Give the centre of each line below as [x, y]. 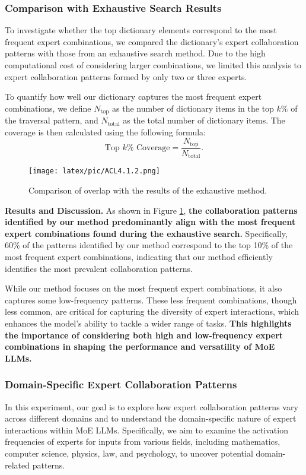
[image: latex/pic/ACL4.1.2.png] [94, 171]
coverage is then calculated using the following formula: [105, 132]
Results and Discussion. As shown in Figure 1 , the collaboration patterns [151, 210]
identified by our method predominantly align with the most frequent [150, 222]
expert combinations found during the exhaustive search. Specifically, [146, 233]
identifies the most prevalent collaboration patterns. [99, 268]
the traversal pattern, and [52, 120]
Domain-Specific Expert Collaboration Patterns [121, 384]
